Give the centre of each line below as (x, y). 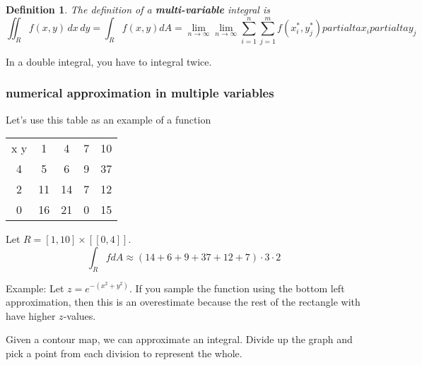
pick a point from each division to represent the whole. (124, 353)
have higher (31, 315)
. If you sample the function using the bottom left (237, 288)
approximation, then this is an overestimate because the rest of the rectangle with (183, 302)
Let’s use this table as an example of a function (109, 119)
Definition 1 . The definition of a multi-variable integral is (138, 9)
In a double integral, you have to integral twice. (109, 61)
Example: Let (35, 288)
